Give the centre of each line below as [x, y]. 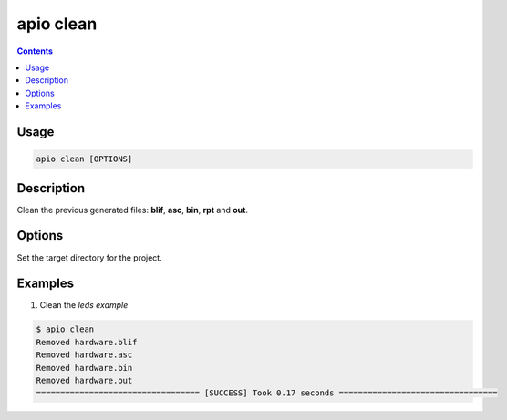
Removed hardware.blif [87, 342]
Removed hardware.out [84, 380]
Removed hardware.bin [84, 368]
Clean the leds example [84, 305]
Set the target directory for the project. [90, 257]
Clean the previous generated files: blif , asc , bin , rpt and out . [132, 210]
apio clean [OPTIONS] [84, 159]
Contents [35, 51]
